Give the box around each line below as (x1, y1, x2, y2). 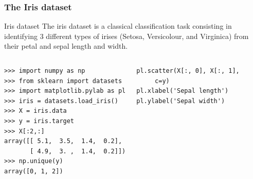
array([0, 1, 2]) (4, 167, 63, 175)
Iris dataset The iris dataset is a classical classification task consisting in (4, 21, 232, 31)
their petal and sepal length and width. (4, 41, 128, 51)
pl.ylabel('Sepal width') (136, 97, 225, 105)
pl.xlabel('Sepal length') (136, 87, 229, 95)
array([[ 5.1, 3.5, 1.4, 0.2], (4, 137, 122, 145)
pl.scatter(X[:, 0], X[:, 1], (136, 67, 240, 74)
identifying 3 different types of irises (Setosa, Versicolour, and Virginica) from (4, 30, 249, 41)
